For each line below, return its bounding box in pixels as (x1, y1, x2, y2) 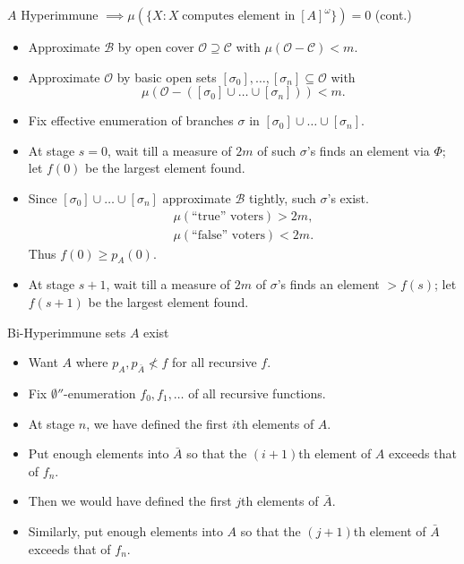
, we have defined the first (86, 414, 228, 432)
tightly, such (249, 188, 316, 207)
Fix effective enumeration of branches (28, 111, 234, 130)
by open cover (117, 38, 194, 56)
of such (257, 141, 296, 159)
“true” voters (192, 209, 263, 223)
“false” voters (192, 228, 265, 242)
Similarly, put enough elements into (28, 521, 223, 540)
